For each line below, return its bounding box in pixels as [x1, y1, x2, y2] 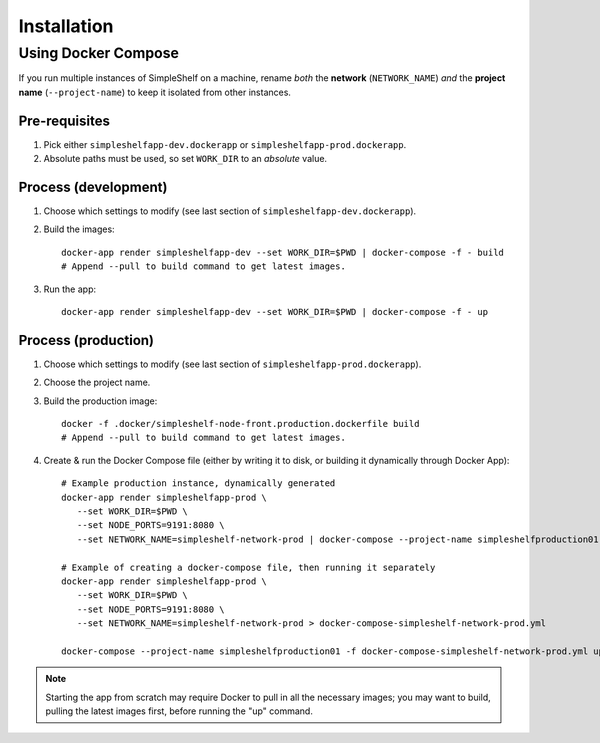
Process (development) [18, 178, 168, 195]
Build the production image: [43, 395, 158, 407]
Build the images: [43, 223, 115, 235]
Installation [18, 15, 114, 37]
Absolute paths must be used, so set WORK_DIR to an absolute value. [43, 153, 328, 165]
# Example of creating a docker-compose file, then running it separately [61, 561, 436, 573]
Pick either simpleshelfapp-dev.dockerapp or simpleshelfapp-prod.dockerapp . [43, 138, 407, 150]
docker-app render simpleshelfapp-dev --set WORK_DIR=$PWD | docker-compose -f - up [61, 306, 489, 317]
